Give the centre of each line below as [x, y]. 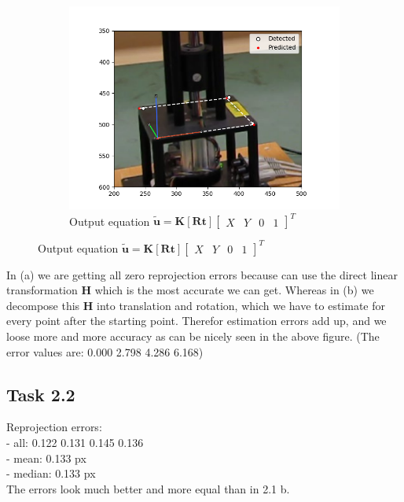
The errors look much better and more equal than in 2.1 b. [148, 488]
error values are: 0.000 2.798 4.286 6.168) [105, 351]
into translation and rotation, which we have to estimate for [241, 305]
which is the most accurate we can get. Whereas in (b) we [234, 290]
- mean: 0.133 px [46, 458]
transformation [42, 290]
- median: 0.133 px [51, 473]
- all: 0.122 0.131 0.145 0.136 [75, 442]
